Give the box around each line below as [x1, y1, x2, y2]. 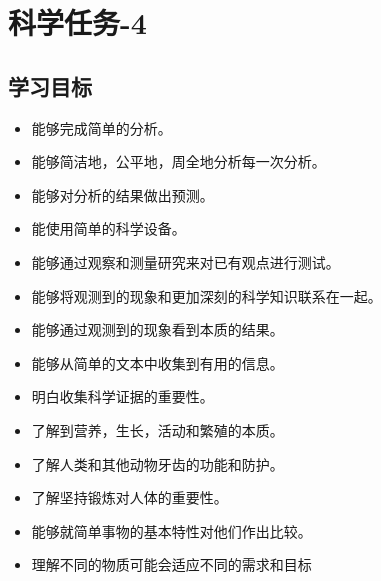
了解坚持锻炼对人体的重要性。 [31, 487, 228, 508]
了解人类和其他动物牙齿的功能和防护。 [31, 453, 284, 474]
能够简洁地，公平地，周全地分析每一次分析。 [31, 151, 326, 172]
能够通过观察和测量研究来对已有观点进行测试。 [31, 251, 340, 272]
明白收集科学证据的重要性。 [31, 386, 214, 407]
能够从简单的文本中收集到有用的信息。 [31, 352, 284, 373]
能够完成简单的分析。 [31, 117, 172, 138]
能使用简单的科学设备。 [31, 218, 186, 239]
